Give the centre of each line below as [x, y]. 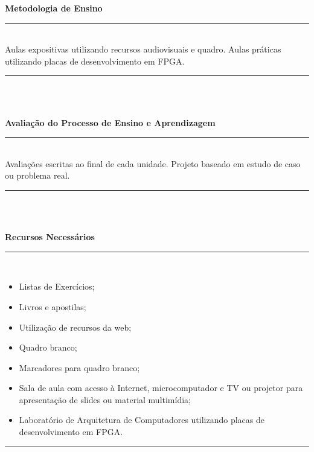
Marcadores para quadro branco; [79, 367]
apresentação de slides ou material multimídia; [105, 399]
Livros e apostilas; [53, 306]
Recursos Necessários [50, 237]
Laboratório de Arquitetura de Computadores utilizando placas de [142, 420]
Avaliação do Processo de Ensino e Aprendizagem [110, 122]
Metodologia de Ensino [54, 8]
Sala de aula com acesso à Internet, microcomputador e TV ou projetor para [161, 388]
